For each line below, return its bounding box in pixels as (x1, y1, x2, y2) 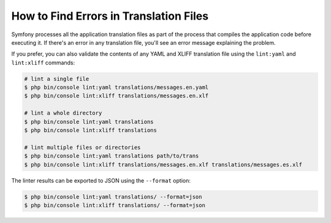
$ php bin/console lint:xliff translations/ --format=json (24, 202, 205, 208)
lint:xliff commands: (11, 59, 75, 66)
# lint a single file (24, 75, 89, 82)
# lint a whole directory (24, 110, 102, 116)
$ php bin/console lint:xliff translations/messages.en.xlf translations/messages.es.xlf (24, 161, 303, 168)
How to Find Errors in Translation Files (11, 9, 208, 23)
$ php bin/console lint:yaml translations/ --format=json (24, 193, 202, 200)
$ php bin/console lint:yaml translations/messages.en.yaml (24, 84, 209, 91)
